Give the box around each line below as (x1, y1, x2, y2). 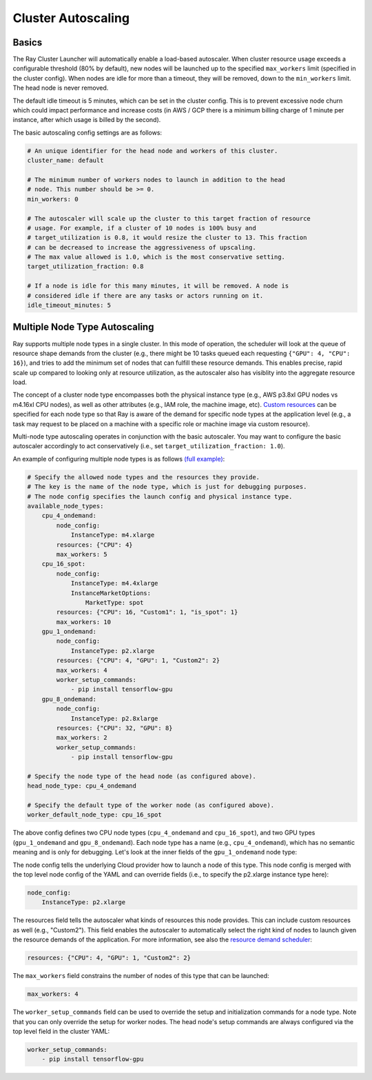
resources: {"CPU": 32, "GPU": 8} (56, 724, 173, 732)
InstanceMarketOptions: (70, 589, 152, 597)
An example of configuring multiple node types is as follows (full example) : (12, 454, 225, 463)
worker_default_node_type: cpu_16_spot (27, 811, 162, 819)
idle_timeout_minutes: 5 (27, 301, 112, 310)
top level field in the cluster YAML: (12, 1027, 110, 1035)
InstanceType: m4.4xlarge (70, 579, 158, 588)
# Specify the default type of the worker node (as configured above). (27, 801, 275, 810)
